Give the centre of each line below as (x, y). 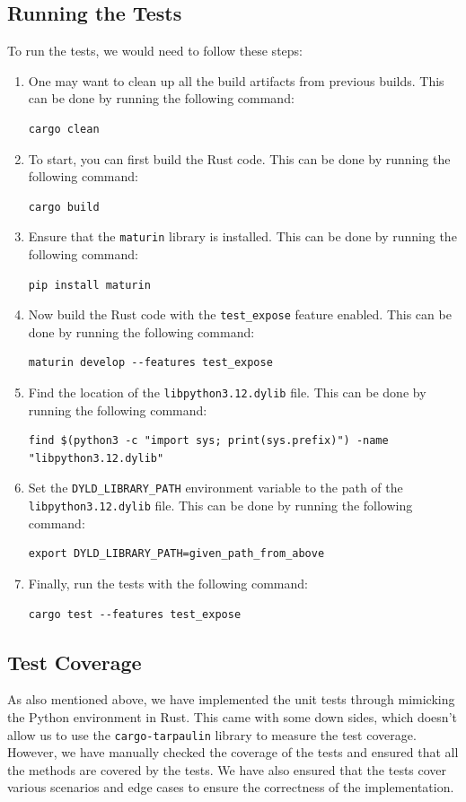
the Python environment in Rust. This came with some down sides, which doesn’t (232, 716)
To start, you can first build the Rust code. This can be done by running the (239, 158)
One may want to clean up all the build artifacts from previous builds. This (236, 80)
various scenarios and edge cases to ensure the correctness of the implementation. (231, 787)
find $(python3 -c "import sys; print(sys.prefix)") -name (208, 441)
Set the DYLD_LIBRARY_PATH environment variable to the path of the (215, 488)
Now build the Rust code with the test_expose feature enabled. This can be (240, 314)
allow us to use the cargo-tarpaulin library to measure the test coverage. (212, 734)
